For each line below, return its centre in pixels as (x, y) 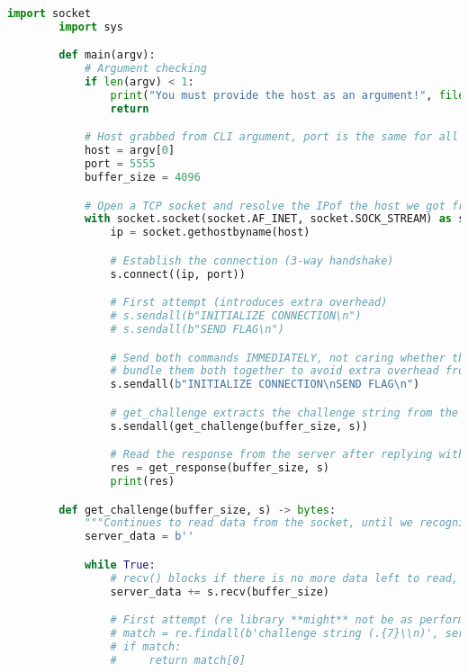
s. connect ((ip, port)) (178, 274)
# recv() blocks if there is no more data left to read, (284, 578)
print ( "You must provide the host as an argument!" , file (288, 96)
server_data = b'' (139, 537)
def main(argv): (107, 55)
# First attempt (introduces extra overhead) (249, 303)
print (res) (143, 481)
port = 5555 (120, 164)
